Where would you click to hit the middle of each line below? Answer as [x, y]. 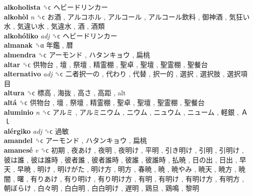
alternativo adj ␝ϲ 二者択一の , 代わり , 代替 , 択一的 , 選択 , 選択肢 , [114, 74]
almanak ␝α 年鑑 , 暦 [39, 45]
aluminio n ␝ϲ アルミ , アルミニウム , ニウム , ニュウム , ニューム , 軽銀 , [121, 112]
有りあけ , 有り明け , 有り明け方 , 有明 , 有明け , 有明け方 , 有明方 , [137, 178]
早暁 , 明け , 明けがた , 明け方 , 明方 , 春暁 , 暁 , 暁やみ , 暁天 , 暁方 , [127, 169]
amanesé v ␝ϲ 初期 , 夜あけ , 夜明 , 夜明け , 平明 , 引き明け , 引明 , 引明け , [124, 150]
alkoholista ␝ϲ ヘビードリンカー [56, 7]
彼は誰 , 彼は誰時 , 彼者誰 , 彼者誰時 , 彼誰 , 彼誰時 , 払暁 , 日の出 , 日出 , [121, 159]
